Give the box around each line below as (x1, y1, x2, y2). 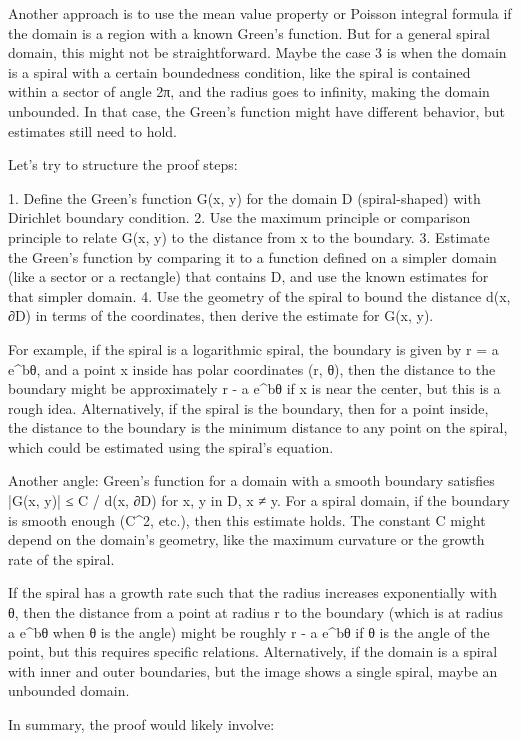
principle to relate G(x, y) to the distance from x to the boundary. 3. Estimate (8, 226, 490, 247)
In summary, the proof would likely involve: (8, 714, 275, 734)
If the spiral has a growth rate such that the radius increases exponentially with (8, 582, 498, 603)
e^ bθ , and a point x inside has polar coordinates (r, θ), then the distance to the (8, 358, 496, 379)
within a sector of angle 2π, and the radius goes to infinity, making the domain (8, 81, 490, 102)
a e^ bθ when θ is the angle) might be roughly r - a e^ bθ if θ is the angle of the (8, 621, 490, 642)
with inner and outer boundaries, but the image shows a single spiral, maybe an (8, 660, 498, 681)
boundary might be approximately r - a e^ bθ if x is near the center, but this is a (8, 378, 501, 399)
